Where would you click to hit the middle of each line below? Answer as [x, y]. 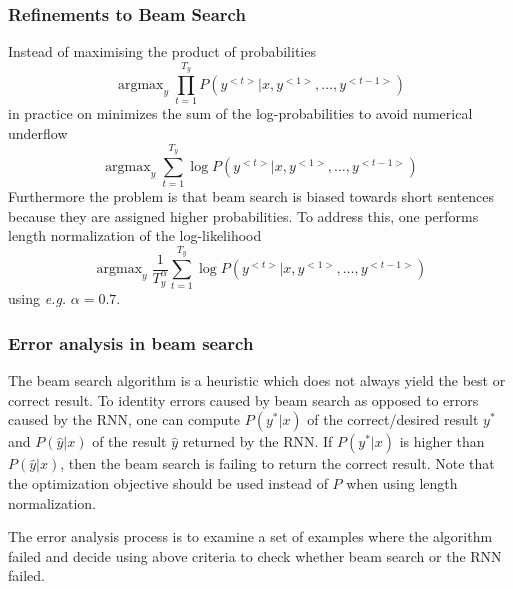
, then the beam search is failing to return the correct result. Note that [277, 463]
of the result [129, 441]
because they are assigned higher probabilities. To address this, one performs [243, 215]
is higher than [442, 441]
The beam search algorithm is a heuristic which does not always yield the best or [257, 380]
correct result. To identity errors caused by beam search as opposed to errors [243, 399]
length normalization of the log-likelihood [135, 235]
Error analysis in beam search [131, 342]
